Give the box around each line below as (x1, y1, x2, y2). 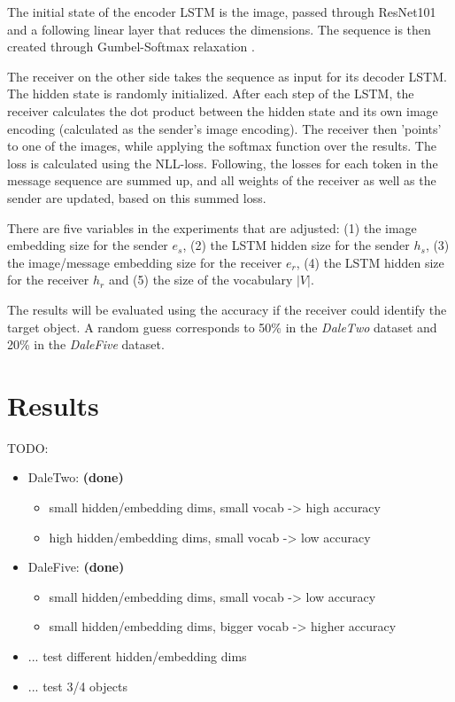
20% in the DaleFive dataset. (7, 335, 165, 354)
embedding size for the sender (7, 236, 168, 254)
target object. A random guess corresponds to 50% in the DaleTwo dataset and (7, 317, 437, 336)
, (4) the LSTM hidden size (296, 253, 444, 271)
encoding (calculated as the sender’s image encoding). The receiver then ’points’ (7, 119, 442, 137)
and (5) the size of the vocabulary (108, 270, 293, 289)
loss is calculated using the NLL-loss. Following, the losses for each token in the (7, 153, 438, 172)
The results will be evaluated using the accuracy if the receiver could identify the (7, 300, 447, 318)
